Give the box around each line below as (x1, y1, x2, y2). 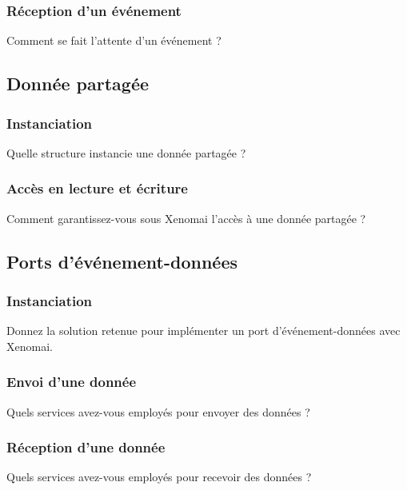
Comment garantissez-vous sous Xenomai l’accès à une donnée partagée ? (6, 209, 366, 226)
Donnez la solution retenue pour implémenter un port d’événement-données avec (6, 322, 401, 339)
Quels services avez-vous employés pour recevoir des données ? (6, 468, 312, 485)
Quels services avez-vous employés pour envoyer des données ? (6, 403, 310, 420)
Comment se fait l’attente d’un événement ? (6, 32, 221, 49)
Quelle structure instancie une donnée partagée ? (6, 144, 246, 161)
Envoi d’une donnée (6, 372, 137, 392)
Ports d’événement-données (6, 249, 238, 273)
